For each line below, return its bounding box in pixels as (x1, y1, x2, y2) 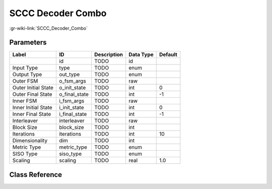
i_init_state (58, 104, 84, 111)
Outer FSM (12, 78, 38, 85)
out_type (58, 71, 80, 78)
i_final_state (58, 111, 87, 118)
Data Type (128, 51, 154, 58)
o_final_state (58, 91, 89, 98)
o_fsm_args (58, 78, 87, 85)
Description (94, 51, 123, 58)
